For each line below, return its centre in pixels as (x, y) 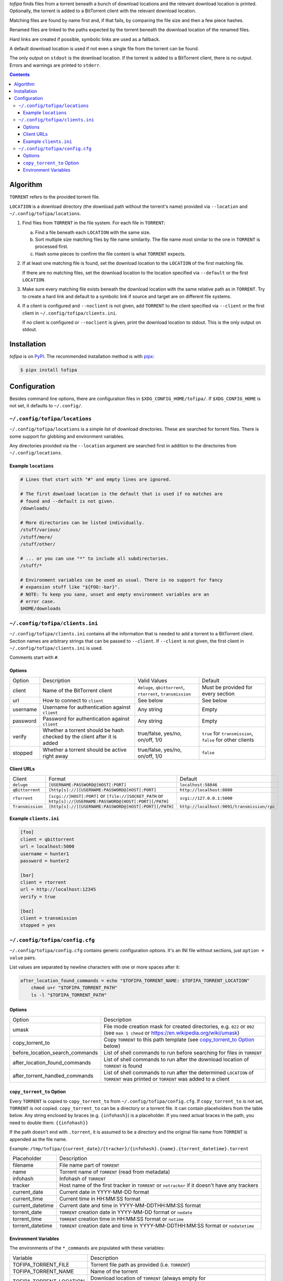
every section (218, 693)
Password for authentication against (86, 718)
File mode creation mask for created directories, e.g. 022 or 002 (179, 1026)
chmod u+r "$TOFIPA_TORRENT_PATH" (74, 988)
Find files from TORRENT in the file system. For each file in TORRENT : (94, 223)
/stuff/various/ (41, 530)
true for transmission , (227, 733)
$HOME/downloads (41, 609)
